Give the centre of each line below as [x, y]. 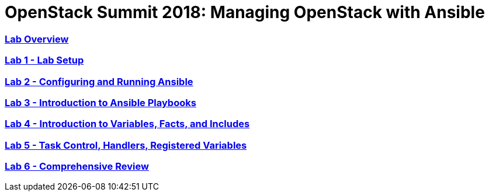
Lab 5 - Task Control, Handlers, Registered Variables [126, 145]
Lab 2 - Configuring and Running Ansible [99, 81]
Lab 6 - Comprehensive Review [77, 166]
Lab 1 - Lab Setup [44, 60]
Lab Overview [37, 39]
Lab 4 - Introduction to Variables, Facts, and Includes [127, 124]
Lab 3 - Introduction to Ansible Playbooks [100, 102]
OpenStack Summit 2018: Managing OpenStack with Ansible [245, 12]
